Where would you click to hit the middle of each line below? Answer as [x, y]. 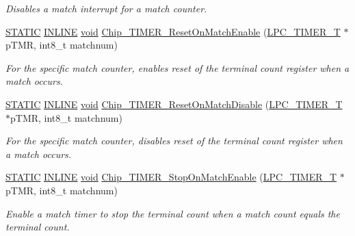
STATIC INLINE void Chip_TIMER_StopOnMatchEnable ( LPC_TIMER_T [171, 177]
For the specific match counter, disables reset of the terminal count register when [174, 141]
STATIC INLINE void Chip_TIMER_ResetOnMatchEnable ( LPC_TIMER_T [173, 31]
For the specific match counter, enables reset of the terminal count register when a [177, 67]
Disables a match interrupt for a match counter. [106, 8]
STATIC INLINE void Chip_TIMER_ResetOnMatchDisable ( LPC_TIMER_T [174, 104]
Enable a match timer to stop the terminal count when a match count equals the [173, 213]
